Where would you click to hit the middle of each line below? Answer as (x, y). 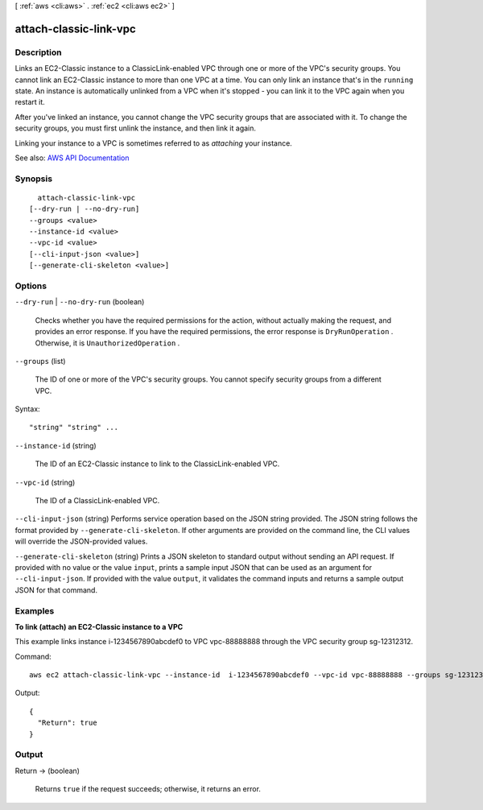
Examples (35, 610)
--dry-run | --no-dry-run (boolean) (80, 302)
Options (31, 286)
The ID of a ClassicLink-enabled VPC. (97, 501)
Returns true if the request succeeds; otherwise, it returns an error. (148, 789)
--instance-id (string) (56, 445)
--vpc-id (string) (45, 482)
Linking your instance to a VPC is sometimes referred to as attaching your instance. (154, 143)
